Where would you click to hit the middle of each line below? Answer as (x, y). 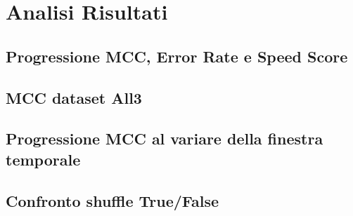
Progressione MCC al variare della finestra (165, 139)
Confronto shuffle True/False (113, 200)
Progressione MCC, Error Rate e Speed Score (177, 56)
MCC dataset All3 (74, 97)
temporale (43, 159)
